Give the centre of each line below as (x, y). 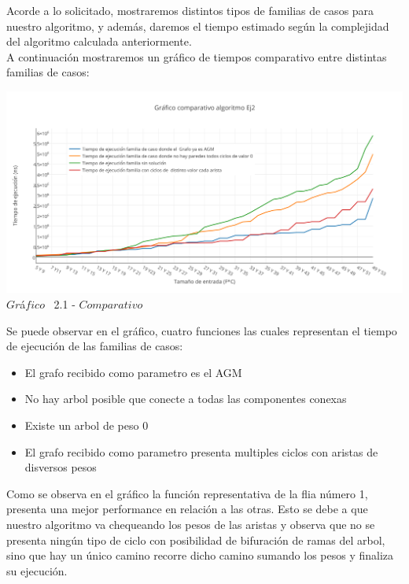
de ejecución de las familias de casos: (95, 346)
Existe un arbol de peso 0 (87, 425)
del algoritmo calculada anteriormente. (99, 41)
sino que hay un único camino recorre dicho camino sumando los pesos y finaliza (200, 555)
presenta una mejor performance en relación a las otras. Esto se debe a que (187, 509)
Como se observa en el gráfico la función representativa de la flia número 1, (187, 493)
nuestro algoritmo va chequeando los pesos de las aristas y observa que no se (191, 524)
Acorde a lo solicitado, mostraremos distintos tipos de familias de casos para (190, 10)
